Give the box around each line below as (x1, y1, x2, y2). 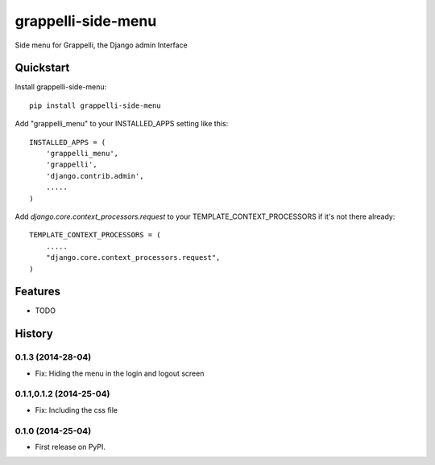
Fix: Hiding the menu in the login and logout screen (35, 368, 205, 378)
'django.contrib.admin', (45, 171, 144, 180)
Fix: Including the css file (35, 405, 118, 414)
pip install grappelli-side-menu (29, 101, 161, 110)
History (14, 327, 54, 341)
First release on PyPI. (35, 442, 106, 451)
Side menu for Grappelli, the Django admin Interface (14, 40, 188, 50)
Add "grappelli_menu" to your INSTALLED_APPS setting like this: (14, 119, 229, 129)
